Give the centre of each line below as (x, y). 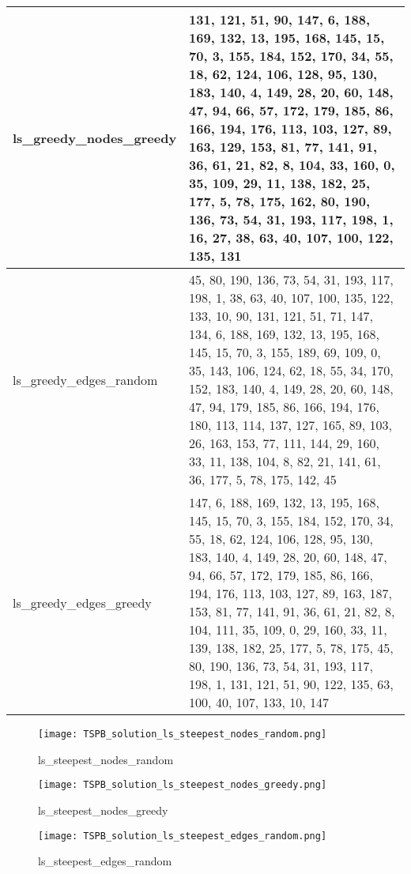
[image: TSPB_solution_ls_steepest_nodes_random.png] (183, 734)
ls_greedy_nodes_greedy (95, 138)
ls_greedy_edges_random (85, 379)
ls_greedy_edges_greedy (82, 602)
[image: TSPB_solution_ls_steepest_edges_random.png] (183, 836)
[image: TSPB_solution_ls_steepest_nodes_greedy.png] (183, 785)
